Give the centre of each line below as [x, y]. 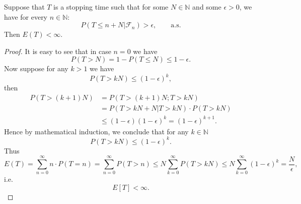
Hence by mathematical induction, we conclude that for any [96, 131]
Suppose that [24, 7]
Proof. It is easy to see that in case [58, 51]
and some [207, 7]
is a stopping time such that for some [111, 7]
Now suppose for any [36, 68]
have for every [26, 16]
